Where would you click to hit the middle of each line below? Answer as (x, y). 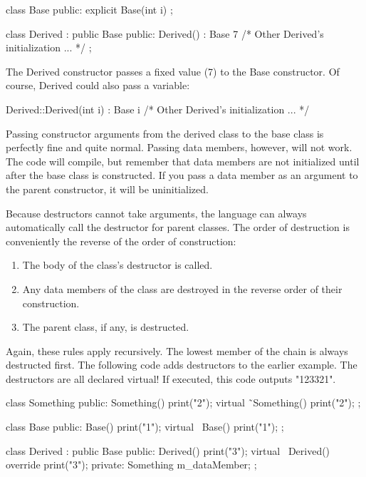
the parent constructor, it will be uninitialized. (107, 189)
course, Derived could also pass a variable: (98, 85)
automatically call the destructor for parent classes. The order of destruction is (178, 227)
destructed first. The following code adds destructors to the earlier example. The (182, 365)
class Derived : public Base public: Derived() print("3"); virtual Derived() (168, 450)
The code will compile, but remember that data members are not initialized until (183, 161)
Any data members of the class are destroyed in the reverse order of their (182, 288)
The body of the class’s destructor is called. (117, 265)
